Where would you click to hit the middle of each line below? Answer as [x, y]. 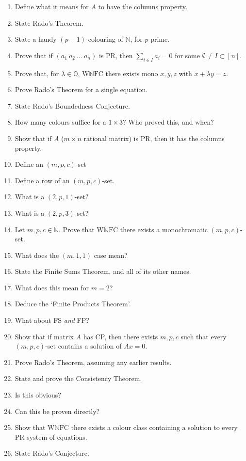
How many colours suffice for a [60, 122]
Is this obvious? [38, 395]
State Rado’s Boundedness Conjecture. [72, 105]
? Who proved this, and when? [168, 122]
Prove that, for [37, 73]
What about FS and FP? [52, 320]
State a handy [36, 39]
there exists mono [132, 73]
